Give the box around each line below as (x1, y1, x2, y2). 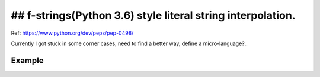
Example (11, 55, 44, 65)
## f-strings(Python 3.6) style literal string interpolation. (11, 9, 296, 22)
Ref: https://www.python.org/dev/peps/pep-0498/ (11, 29, 134, 36)
